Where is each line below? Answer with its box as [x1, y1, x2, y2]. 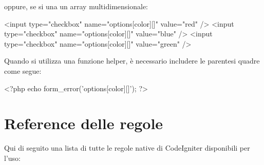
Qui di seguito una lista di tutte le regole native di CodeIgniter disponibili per [4, 142, 250, 153]
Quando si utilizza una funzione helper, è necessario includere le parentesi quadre [4, 55, 260, 66]
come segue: [4, 65, 42, 76]
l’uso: [4, 152, 21, 163]
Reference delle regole [4, 113, 163, 134]
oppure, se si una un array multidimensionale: [4, 1, 148, 11]
